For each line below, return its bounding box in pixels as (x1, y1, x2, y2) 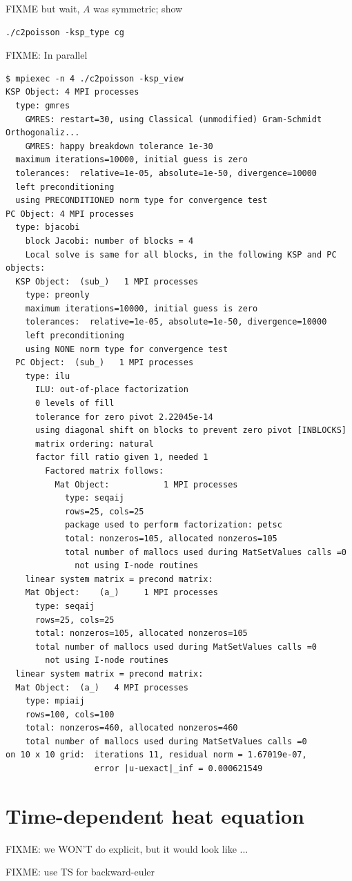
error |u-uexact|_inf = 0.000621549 (94, 764, 263, 774)
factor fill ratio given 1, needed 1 (35, 452, 208, 463)
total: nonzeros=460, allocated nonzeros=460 (25, 723, 238, 733)
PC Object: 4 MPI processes (6, 209, 135, 219)
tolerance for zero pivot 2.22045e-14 (35, 412, 213, 422)
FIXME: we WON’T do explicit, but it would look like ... (6, 841, 248, 855)
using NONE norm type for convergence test (25, 344, 228, 354)
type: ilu (25, 371, 70, 381)
